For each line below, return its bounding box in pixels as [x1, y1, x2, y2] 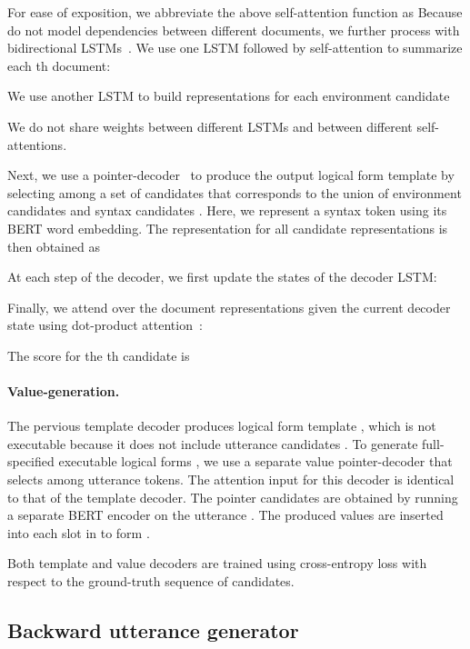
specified [7, 452, 55, 471]
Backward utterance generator [7, 616, 299, 644]
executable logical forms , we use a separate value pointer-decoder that [58, 452, 453, 471]
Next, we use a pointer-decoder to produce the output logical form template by [7, 165, 455, 185]
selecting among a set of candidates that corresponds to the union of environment [7, 183, 462, 202]
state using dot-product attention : [7, 315, 203, 334]
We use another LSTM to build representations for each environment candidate [7, 86, 450, 105]
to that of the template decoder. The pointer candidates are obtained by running [7, 487, 458, 506]
